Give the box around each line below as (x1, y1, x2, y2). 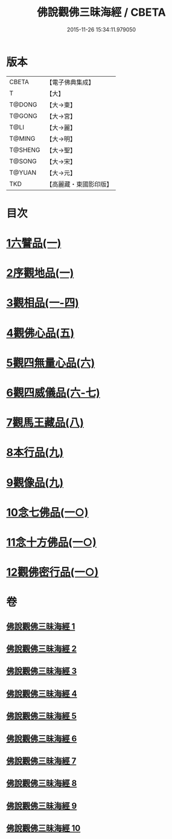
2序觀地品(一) (6, 267, 74, 280)
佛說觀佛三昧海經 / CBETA (37, 5, 166, 19)
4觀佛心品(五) (6, 326, 75, 340)
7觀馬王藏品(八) (6, 416, 84, 430)
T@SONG (9, 157, 37, 165)
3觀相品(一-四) (6, 296, 80, 310)
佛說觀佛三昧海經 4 (6, 688, 77, 699)
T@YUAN (9, 168, 37, 177)
